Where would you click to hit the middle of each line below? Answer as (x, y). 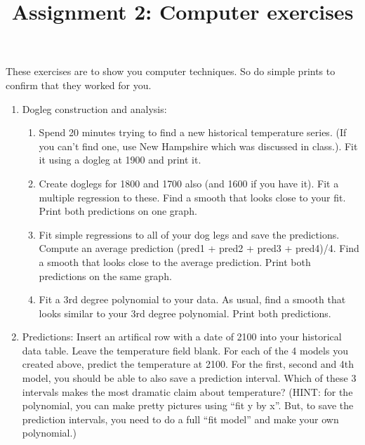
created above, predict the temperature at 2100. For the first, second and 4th (188, 364)
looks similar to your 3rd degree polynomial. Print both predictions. (185, 313)
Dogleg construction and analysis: (94, 108)
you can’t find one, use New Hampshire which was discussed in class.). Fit (198, 146)
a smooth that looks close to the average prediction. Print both (175, 261)
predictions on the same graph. (105, 275)
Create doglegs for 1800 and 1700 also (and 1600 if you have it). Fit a (189, 183)
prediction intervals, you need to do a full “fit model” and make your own (180, 419)
